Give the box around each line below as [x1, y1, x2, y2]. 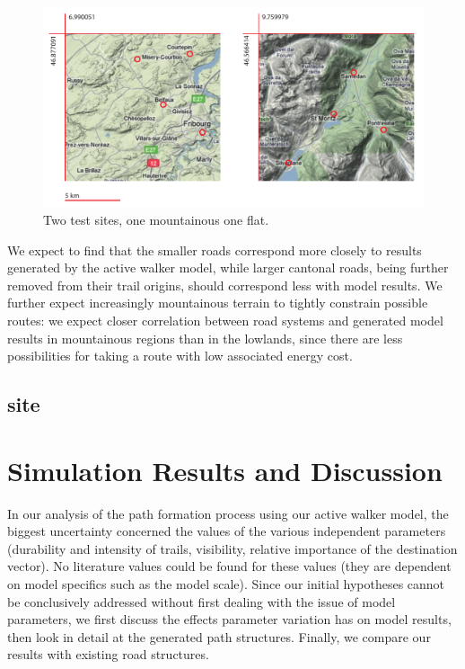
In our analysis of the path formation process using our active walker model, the [7, 504, 449, 522]
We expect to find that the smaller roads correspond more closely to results [7, 240, 422, 259]
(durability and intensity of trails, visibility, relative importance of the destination [7, 539, 458, 557]
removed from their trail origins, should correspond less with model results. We [7, 275, 443, 294]
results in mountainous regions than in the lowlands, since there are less [7, 328, 403, 347]
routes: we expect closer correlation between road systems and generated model [7, 310, 443, 329]
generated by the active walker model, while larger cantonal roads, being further [7, 258, 449, 277]
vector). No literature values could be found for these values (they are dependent [7, 557, 452, 575]
